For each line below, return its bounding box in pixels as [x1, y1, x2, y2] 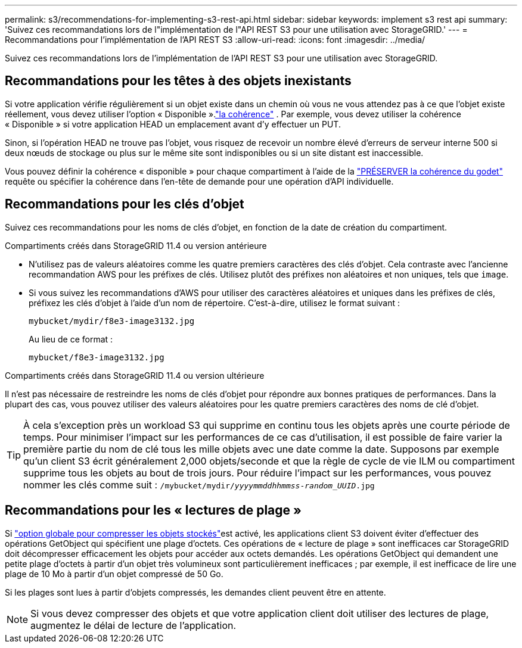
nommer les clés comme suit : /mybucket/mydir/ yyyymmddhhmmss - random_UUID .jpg [23, 478, 375, 491]
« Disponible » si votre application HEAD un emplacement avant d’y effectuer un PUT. [5, 119, 341, 129]
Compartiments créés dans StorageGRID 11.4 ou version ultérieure [5, 370, 265, 381]
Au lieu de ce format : [29, 334, 113, 344]
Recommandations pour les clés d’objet [5, 197, 244, 212]
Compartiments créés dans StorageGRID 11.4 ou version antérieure [5, 240, 267, 251]
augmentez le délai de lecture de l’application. [30, 619, 237, 631]
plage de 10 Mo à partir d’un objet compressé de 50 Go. [5, 568, 223, 579]
